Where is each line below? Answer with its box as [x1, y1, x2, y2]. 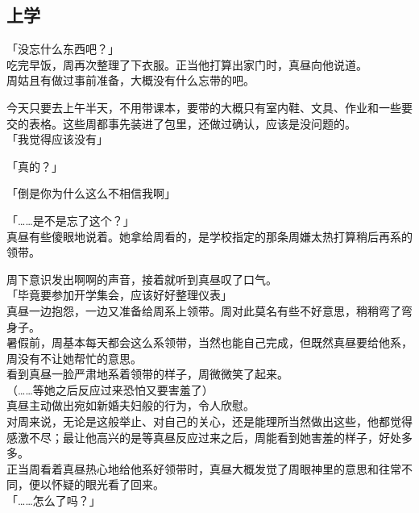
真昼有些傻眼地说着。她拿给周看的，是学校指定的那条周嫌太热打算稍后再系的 [6, 227, 413, 244]
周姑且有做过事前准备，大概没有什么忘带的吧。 [6, 72, 255, 89]
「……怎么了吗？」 [6, 492, 101, 509]
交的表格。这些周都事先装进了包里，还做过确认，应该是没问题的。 [6, 115, 356, 131]
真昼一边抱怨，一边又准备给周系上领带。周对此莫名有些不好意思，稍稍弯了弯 [6, 302, 413, 319]
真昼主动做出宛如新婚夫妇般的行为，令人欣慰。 [6, 397, 255, 414]
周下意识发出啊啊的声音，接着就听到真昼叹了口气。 [6, 270, 277, 287]
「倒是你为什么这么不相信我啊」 [6, 185, 176, 202]
